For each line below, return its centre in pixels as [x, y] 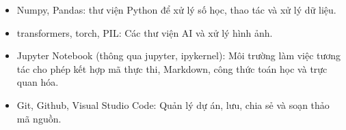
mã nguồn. [39, 118]
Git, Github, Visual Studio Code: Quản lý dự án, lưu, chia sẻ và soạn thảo [173, 104]
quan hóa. [38, 82]
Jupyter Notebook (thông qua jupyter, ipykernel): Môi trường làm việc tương [179, 55]
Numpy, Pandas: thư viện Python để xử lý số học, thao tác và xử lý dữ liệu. [176, 10]
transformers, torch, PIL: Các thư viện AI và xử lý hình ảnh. [145, 32]
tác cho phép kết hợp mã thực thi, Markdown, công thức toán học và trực [172, 68]
